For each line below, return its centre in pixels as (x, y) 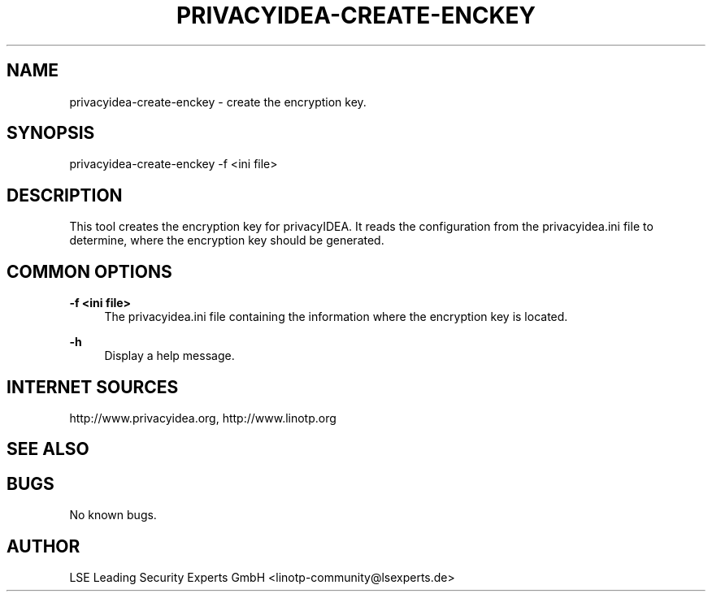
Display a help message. (169, 356)
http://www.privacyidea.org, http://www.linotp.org (203, 418)
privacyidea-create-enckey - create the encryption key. (218, 102)
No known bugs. (113, 515)
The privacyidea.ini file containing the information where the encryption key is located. (336, 317)
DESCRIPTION (65, 195)
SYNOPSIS (51, 133)
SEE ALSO (48, 449)
